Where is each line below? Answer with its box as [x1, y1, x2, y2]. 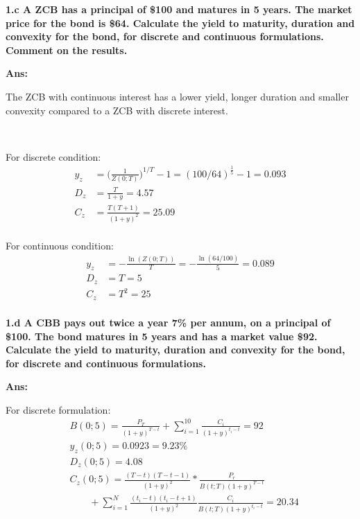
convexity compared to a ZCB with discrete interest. [6, 103, 228, 117]
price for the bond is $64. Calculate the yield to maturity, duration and [6, 15, 355, 30]
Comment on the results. [6, 42, 128, 57]
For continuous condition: [6, 238, 114, 252]
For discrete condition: [6, 149, 101, 164]
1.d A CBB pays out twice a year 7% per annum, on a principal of [6, 315, 331, 329]
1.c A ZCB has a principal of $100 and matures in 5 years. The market [6, 2, 352, 16]
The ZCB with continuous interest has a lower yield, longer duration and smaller [6, 89, 349, 103]
